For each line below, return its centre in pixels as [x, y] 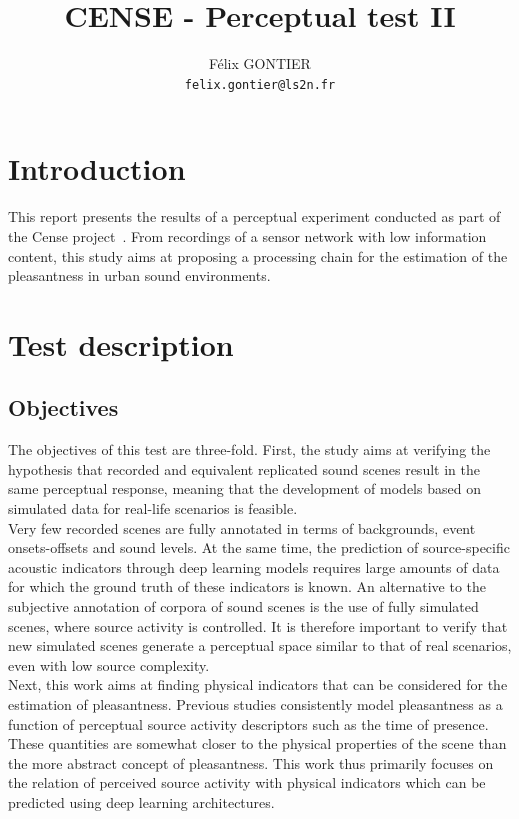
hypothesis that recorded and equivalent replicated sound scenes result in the [244, 468]
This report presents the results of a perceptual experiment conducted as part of [254, 216]
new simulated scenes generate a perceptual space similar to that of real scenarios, [260, 645]
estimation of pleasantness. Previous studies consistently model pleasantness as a [255, 703]
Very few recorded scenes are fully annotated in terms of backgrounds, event [242, 527]
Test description [121, 343]
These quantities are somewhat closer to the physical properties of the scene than [257, 743]
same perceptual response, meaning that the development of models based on [244, 488]
